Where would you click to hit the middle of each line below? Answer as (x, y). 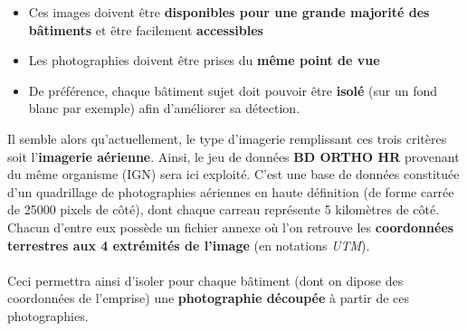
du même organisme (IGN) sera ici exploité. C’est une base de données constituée (233, 174)
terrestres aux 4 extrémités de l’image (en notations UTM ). (189, 245)
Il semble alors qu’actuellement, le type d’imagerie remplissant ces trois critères (227, 138)
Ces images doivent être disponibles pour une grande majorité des (229, 12)
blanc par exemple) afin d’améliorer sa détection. (164, 108)
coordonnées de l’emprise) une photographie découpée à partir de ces (209, 298)
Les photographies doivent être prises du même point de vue (204, 60)
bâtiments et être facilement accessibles (146, 29)
